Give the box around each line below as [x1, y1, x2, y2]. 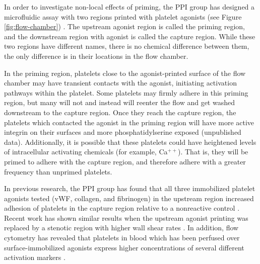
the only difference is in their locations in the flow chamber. [4, 50, 188, 61]
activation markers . [4, 252, 66, 262]
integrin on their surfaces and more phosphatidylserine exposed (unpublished [4, 127, 241, 137]
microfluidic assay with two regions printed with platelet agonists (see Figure [4, 11, 242, 22]
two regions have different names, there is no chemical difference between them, [4, 41, 249, 51]
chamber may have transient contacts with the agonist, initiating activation [4, 77, 237, 88]
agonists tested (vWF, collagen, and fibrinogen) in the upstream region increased [4, 193, 254, 203]
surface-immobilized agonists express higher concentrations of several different [4, 242, 244, 252]
